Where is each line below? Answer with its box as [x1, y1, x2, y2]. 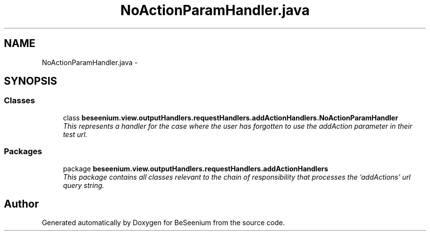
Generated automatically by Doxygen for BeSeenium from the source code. [42, 218, 285, 227]
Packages [4, 146, 42, 157]
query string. [63, 181, 105, 189]
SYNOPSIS [4, 75, 57, 88]
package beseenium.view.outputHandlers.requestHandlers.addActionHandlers [63, 164, 328, 173]
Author [4, 197, 39, 210]
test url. [63, 130, 88, 139]
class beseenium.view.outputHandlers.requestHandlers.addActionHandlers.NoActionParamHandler [63, 113, 398, 122]
